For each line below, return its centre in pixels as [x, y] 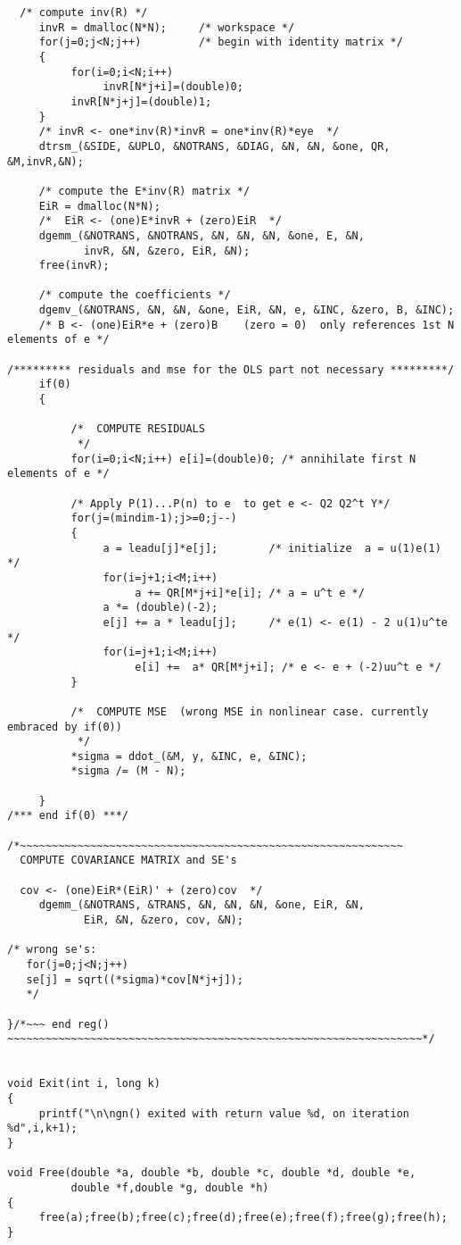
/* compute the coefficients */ [135, 295]
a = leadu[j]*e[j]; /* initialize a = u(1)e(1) [272, 548]
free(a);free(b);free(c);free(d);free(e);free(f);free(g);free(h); [243, 1218]
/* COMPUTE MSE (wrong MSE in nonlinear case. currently [250, 711]
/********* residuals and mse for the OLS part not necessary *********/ [231, 369]
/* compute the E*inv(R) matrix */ [144, 191]
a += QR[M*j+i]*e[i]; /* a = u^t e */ [250, 593]
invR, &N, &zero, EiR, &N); [167, 251]
